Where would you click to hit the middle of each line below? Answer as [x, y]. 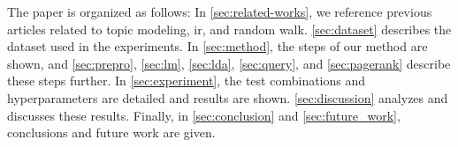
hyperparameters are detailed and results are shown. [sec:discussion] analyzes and [228, 97]
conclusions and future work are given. [111, 132]
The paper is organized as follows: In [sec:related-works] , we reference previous [220, 11]
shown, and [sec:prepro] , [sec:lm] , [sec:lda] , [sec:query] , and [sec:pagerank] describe [229, 63]
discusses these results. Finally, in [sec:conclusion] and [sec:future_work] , [204, 115]
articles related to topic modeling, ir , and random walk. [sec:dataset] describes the [229, 29]
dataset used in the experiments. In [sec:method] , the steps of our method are [218, 46]
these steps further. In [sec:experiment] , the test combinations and [187, 81]
